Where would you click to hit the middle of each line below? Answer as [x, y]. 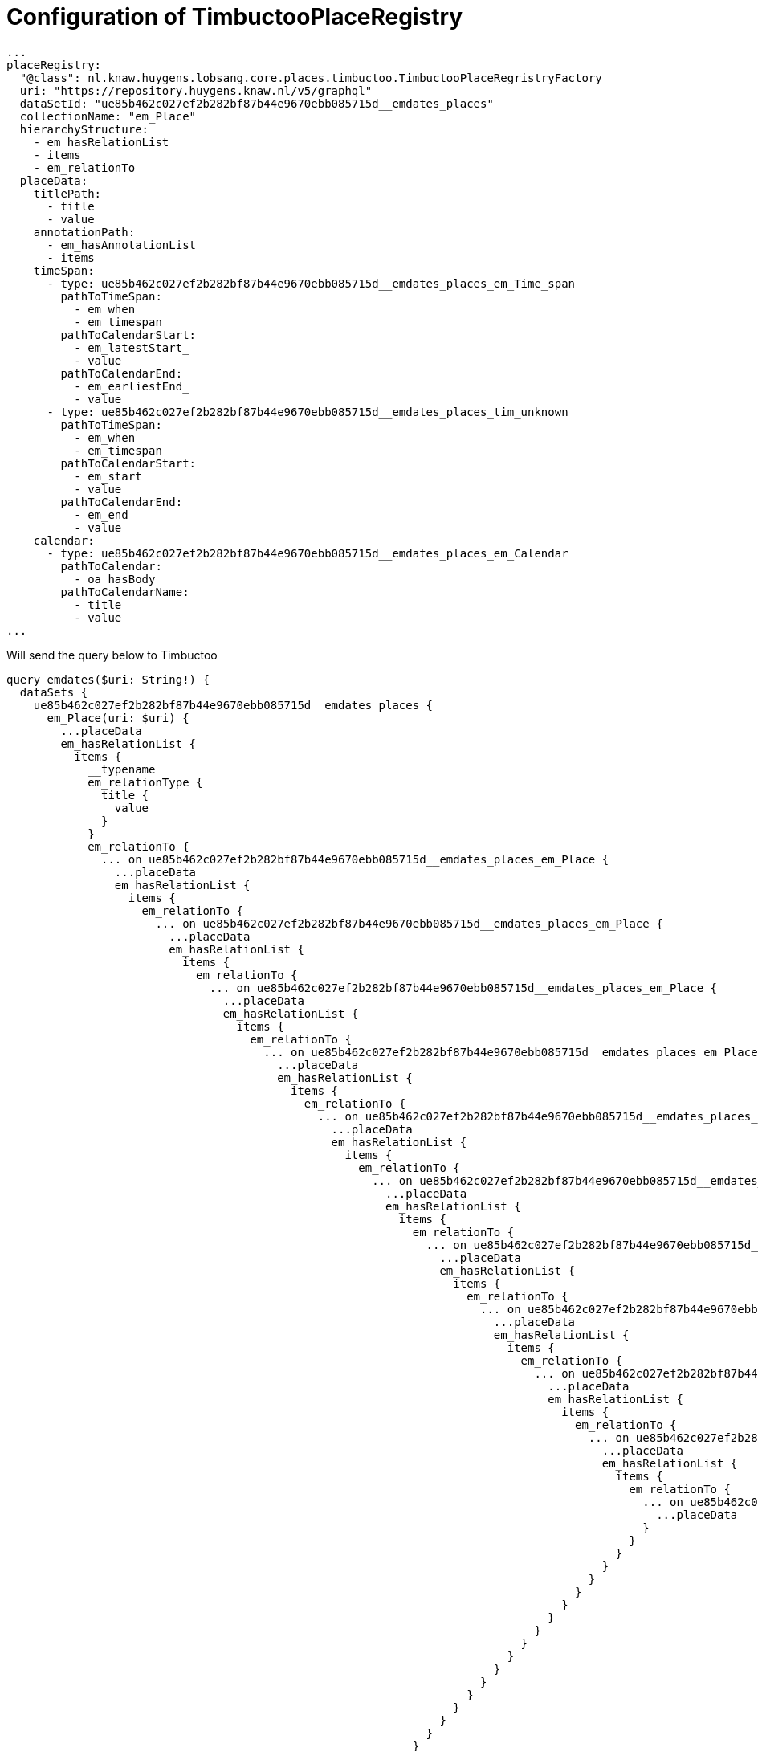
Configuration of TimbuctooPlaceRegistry [235, 17]
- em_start [108, 476]
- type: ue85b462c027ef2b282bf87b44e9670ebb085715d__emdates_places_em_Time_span [311, 283]
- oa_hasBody [115, 579]
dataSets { [54, 692]
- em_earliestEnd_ [132, 386]
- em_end [101, 514]
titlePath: [67, 193]
